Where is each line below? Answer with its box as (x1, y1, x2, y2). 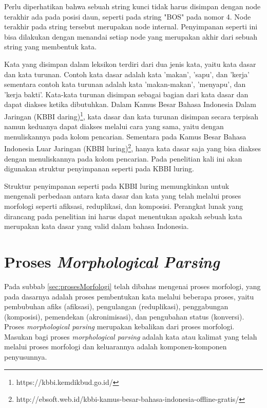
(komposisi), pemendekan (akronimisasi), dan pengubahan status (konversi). (4, 311, 244, 322)
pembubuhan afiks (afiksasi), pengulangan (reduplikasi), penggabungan (4, 301, 228, 312)
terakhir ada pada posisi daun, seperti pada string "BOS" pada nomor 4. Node (4, 11, 251, 22)
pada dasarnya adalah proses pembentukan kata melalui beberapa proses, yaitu (4, 291, 254, 301)
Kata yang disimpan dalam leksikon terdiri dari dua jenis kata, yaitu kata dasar (4, 58, 256, 69)
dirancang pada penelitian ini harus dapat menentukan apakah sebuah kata (4, 210, 242, 221)
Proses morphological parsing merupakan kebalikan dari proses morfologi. (4, 321, 235, 332)
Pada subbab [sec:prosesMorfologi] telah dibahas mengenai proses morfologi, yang (4, 280, 261, 291)
